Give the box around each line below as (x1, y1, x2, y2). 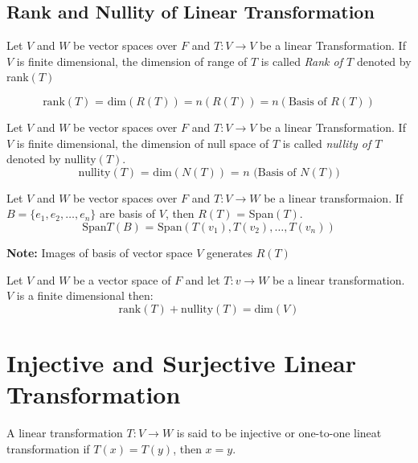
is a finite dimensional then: (16, 287, 154, 304)
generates (207, 244, 252, 260)
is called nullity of (282, 134, 371, 151)
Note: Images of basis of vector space (6, 244, 193, 260)
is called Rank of (260, 52, 343, 69)
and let (185, 271, 220, 288)
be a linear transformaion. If (264, 189, 404, 206)
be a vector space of (73, 271, 171, 288)
